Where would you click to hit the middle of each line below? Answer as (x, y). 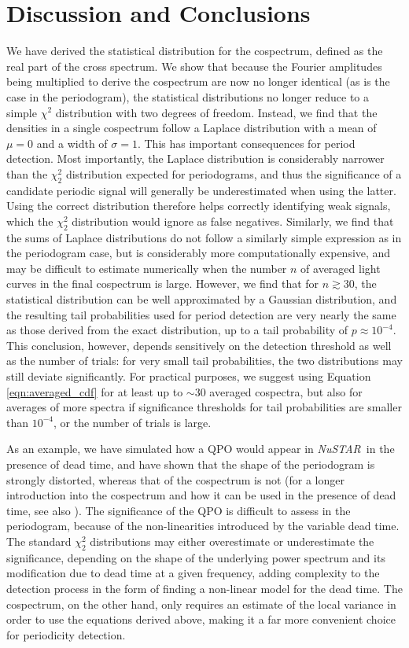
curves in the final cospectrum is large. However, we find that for (163, 283)
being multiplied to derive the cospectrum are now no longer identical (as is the (198, 81)
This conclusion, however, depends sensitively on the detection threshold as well (199, 345)
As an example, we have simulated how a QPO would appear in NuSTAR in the (201, 449)
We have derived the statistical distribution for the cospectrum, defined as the (195, 51)
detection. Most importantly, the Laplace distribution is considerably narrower (195, 158)
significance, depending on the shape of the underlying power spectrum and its (196, 557)
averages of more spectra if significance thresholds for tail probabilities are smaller (204, 407)
